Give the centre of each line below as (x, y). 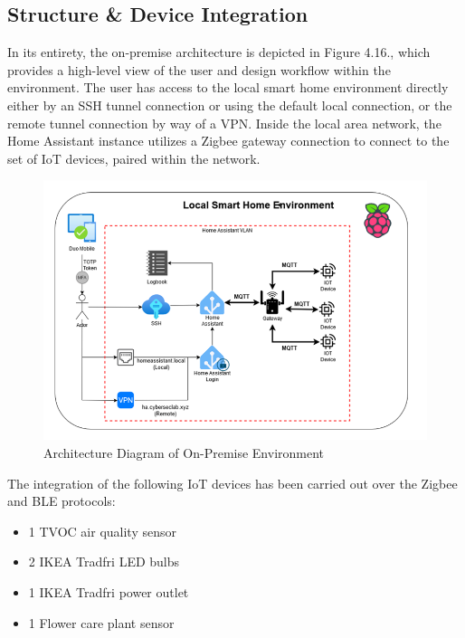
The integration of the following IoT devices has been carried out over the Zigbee (232, 483)
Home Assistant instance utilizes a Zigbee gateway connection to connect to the (228, 141)
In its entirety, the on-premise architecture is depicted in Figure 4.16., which (219, 52)
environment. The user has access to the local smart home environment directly (228, 87)
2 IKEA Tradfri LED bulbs (104, 562)
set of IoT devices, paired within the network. (134, 158)
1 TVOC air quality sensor (102, 531)
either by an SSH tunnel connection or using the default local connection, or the (230, 105)
